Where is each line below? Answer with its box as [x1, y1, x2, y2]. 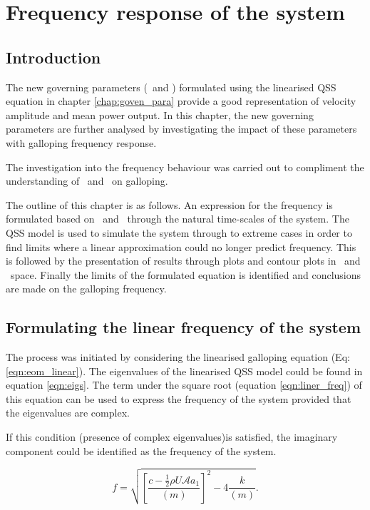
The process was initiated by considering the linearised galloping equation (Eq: [6, 350, 350, 364]
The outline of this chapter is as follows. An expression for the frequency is [6, 197, 333, 212]
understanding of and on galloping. [6, 173, 168, 188]
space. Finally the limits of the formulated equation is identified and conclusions [10, 267, 361, 282]
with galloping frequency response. [6, 135, 157, 150]
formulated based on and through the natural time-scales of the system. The [6, 211, 349, 226]
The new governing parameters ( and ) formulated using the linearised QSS [6, 79, 336, 94]
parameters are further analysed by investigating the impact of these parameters [6, 121, 357, 136]
